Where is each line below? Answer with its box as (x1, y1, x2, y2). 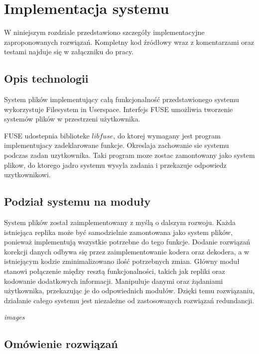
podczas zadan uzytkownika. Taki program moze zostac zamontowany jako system (4, 150, 255, 160)
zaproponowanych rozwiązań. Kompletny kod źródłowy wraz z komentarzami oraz (4, 36, 254, 47)
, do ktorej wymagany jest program (113, 130, 221, 140)
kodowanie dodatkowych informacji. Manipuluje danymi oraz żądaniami (4, 275, 223, 286)
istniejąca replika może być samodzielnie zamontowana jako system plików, (4, 227, 233, 237)
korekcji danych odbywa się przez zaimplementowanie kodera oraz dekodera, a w (4, 246, 250, 256)
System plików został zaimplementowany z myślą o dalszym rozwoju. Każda (4, 217, 236, 228)
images (4, 312, 25, 322)
